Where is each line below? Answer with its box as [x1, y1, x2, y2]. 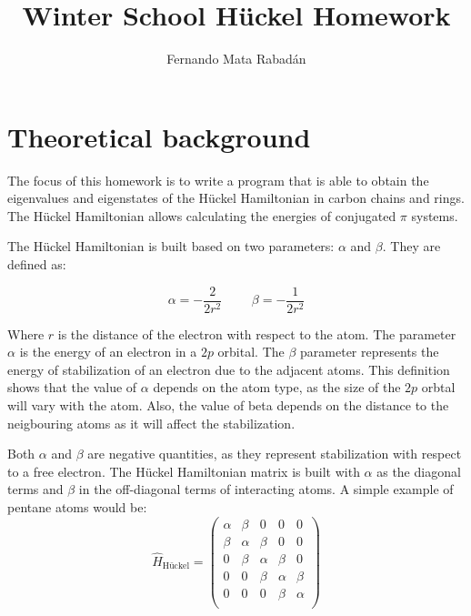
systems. [411, 206, 458, 225]
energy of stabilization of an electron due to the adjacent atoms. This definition [7, 359, 450, 379]
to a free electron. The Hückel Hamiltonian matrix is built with [7, 461, 360, 480]
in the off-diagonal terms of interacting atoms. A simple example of [78, 480, 454, 499]
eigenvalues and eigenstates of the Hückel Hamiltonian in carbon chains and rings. [7, 188, 465, 207]
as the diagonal [376, 461, 461, 480]
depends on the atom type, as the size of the [153, 378, 401, 397]
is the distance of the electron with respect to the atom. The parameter [57, 324, 456, 343]
